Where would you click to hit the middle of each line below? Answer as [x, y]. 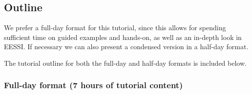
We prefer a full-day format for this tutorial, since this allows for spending [115, 28]
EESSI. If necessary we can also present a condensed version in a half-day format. [126, 47]
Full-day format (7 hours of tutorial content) [94, 85]
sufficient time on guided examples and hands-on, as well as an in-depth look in [123, 37]
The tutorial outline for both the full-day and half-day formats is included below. [125, 63]
